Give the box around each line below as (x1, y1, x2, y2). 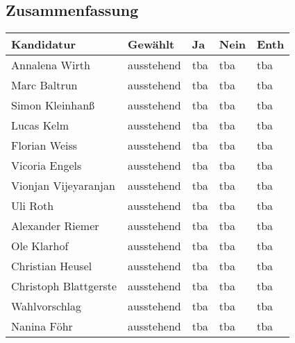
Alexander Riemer (11, 218, 99, 234)
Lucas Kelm (11, 117, 69, 134)
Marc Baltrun (11, 77, 78, 94)
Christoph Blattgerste (11, 278, 117, 294)
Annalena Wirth (11, 57, 90, 73)
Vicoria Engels (11, 157, 82, 174)
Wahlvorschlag (11, 298, 82, 315)
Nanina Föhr (11, 318, 73, 335)
